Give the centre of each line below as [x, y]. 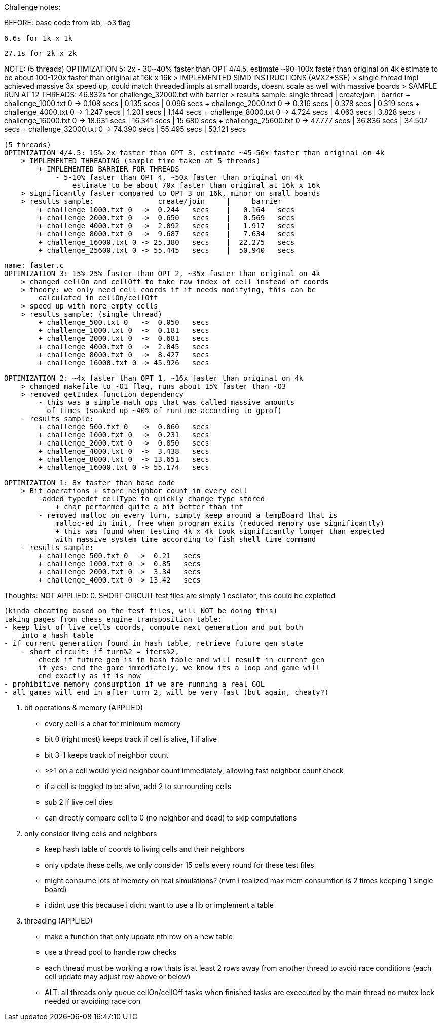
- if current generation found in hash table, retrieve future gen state [154, 643]
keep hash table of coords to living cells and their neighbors [145, 849]
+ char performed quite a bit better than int [150, 507]
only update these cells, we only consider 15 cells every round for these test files [179, 865]
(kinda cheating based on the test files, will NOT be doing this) [141, 611]
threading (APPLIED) [59, 921]
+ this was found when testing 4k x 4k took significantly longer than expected [220, 531]
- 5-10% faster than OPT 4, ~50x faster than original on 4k [179, 177]
